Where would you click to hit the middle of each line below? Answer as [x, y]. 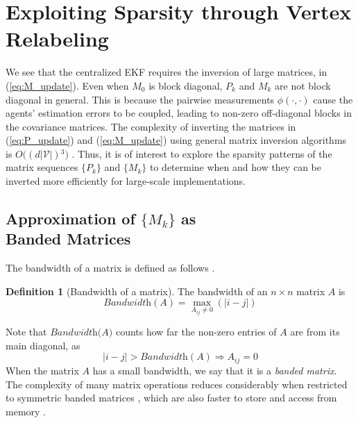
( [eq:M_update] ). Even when [67, 85]
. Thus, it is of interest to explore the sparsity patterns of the [202, 153]
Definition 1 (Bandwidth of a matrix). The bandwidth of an [137, 291]
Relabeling [57, 39]
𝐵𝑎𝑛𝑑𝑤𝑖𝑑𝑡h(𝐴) [82, 333]
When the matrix [42, 370]
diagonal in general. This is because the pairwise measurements [140, 99]
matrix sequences [42, 167]
